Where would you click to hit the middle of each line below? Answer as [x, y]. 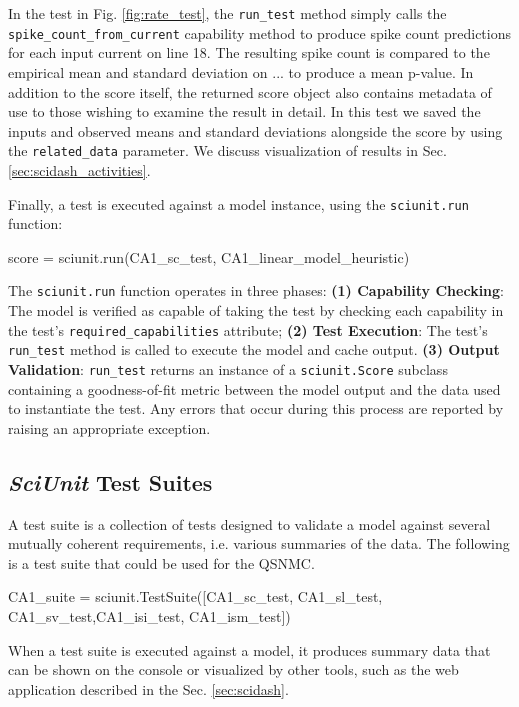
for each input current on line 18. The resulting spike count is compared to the [249, 52]
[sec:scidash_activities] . [79, 169]
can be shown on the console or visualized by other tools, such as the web [233, 669]
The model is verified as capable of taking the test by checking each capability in [256, 310]
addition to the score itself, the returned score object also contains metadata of [250, 91]
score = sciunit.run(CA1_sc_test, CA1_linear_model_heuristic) [209, 256]
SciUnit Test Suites [110, 481]
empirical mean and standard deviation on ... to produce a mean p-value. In [241, 71]
